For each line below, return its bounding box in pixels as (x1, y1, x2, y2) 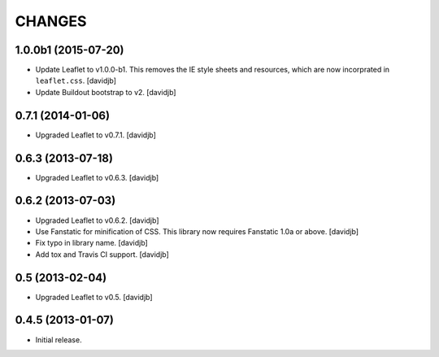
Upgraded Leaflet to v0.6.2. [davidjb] (35, 216, 159, 225)
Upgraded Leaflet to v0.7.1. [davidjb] (35, 130, 156, 140)
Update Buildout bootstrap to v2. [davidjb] (35, 87, 176, 97)
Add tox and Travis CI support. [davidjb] (35, 249, 170, 259)
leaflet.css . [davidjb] (35, 76, 117, 85)
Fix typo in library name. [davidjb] (35, 238, 148, 248)
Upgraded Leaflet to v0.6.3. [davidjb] (35, 172, 159, 182)
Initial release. (35, 334, 82, 345)
